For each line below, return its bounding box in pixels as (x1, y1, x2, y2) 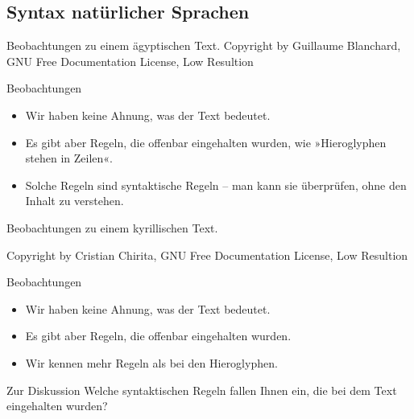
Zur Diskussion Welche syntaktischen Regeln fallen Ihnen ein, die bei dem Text (6, 381, 397, 398)
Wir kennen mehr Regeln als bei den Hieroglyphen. (25, 354, 278, 371)
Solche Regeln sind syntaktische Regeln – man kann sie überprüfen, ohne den (25, 176, 407, 193)
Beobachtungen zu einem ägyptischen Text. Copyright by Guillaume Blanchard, (6, 37, 401, 54)
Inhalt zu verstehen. (25, 192, 124, 209)
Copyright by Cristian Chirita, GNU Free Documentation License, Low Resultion (6, 246, 408, 263)
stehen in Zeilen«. (25, 150, 113, 166)
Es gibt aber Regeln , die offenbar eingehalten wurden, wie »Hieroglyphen (25, 134, 387, 150)
